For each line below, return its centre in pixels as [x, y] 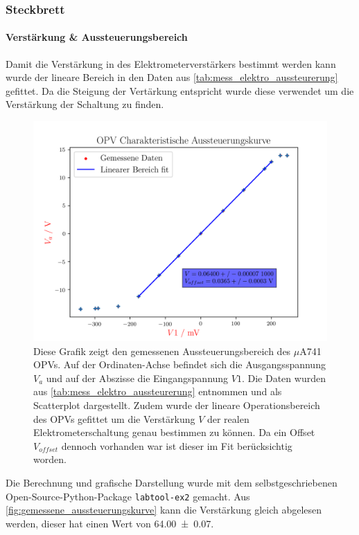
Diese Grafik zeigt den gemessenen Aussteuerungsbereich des [162, 351]
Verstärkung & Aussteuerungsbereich [97, 37]
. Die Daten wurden [283, 378]
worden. [50, 459]
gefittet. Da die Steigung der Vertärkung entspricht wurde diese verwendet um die [180, 90]
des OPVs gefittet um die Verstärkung [114, 418]
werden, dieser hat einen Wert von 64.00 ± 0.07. [110, 523]
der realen [228, 418]
